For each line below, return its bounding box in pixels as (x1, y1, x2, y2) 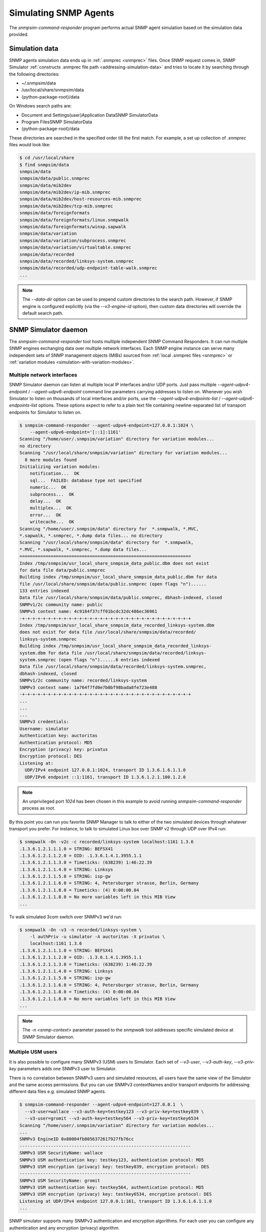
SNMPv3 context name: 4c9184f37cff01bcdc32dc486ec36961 (19, 609, 158, 615)
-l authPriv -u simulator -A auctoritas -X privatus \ (30, 934, 165, 940)
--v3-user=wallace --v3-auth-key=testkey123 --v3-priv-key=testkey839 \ (25, 1109, 204, 1114)
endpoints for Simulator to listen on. (9, 409, 82, 415)
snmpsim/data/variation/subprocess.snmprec (19, 238, 127, 243)
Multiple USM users (9, 1049, 58, 1056)
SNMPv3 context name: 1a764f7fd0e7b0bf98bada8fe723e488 (19, 684, 158, 690)
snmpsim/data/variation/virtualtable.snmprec (19, 244, 132, 250)
